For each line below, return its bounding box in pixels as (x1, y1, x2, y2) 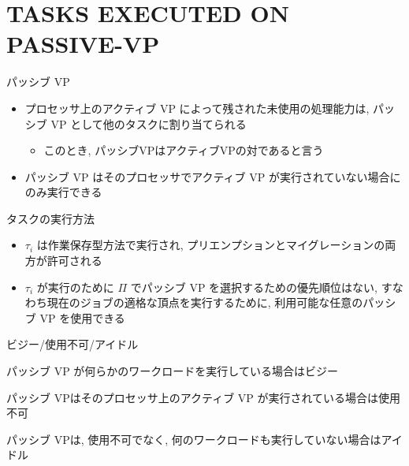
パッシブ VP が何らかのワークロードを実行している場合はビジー (6, 363, 338, 379)
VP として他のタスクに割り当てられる (50, 115, 247, 132)
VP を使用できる (39, 309, 125, 326)
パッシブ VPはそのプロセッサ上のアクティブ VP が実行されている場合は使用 (6, 389, 401, 405)
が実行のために (36, 278, 114, 295)
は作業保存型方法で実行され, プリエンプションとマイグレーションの (36, 237, 385, 253)
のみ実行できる (24, 184, 102, 200)
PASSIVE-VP (6, 28, 160, 60)
